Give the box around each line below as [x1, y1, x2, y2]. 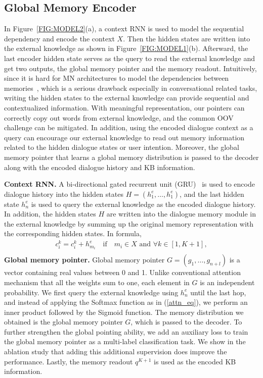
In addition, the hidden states [4, 208, 96, 219]
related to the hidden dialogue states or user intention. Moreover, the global [4, 142, 239, 152]
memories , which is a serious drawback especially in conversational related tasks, [4, 82, 257, 93]
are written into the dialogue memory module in [106, 208, 256, 219]
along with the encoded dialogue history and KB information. [4, 161, 195, 172]
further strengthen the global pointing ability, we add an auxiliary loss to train [4, 326, 248, 337]
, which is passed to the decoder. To [130, 316, 242, 327]
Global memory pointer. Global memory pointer [4, 254, 165, 265]
